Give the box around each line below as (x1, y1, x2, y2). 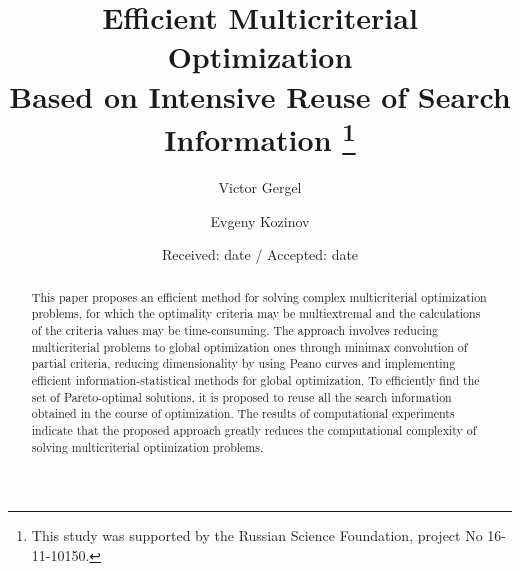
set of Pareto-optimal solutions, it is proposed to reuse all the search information (31, 388, 452, 405)
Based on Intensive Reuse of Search (9, 75, 511, 116)
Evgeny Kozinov (210, 210, 310, 231)
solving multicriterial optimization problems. (31, 438, 264, 455)
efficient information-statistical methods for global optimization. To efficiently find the (31, 371, 480, 388)
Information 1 (164, 114, 356, 160)
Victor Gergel (218, 177, 302, 198)
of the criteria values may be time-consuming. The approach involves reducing (31, 321, 439, 338)
